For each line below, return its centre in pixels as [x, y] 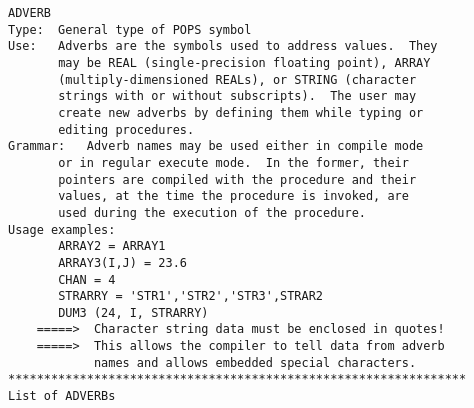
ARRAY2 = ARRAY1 [112, 246]
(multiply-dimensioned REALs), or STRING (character [237, 79]
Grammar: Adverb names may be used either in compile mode [216, 146]
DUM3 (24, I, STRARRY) [133, 312]
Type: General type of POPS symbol [130, 29]
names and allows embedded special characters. [255, 362]
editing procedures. [126, 129]
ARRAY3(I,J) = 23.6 [122, 262]
